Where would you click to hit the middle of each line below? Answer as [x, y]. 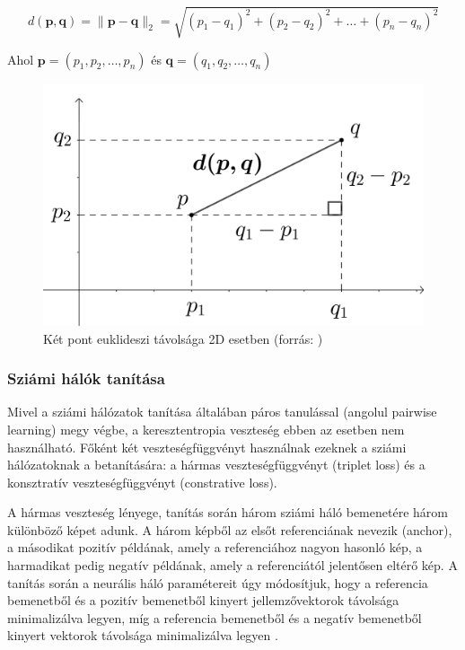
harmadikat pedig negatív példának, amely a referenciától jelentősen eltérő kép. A [232, 565]
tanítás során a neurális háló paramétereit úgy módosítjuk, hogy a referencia [218, 582]
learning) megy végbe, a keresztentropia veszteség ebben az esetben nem [206, 429]
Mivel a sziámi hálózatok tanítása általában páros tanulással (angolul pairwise [222, 412]
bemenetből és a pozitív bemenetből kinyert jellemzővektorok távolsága [203, 600]
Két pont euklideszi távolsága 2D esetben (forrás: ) [183, 338]
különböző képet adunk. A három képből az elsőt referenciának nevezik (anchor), [230, 529]
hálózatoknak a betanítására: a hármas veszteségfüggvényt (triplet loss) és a [216, 465]
